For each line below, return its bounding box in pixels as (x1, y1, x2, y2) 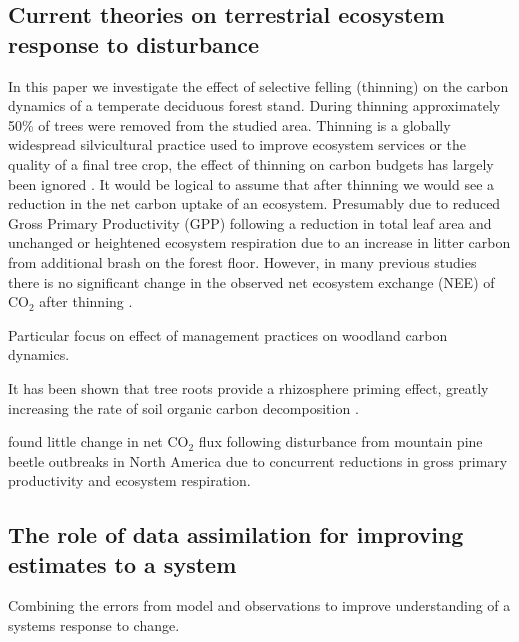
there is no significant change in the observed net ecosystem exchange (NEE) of (8, 271, 495, 292)
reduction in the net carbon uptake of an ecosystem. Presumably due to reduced (8, 193, 501, 214)
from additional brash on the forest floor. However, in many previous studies (8, 251, 477, 272)
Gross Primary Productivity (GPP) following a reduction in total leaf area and (8, 212, 492, 233)
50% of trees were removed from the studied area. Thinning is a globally (8, 114, 451, 135)
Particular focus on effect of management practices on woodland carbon (8, 324, 448, 345)
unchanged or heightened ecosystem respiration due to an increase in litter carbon (8, 232, 511, 253)
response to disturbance (8, 28, 260, 59)
